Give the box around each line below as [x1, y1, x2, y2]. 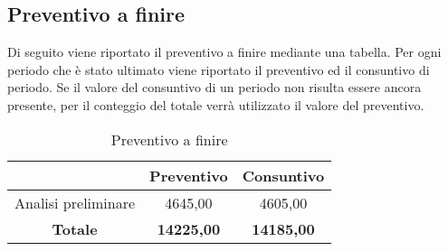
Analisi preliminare [14, 191, 136, 213]
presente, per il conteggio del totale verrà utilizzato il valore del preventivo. [7, 95, 424, 114]
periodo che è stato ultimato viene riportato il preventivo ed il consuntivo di [7, 60, 430, 79]
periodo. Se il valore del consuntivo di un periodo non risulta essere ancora [7, 78, 422, 97]
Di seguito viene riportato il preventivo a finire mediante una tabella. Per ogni [7, 42, 442, 61]
